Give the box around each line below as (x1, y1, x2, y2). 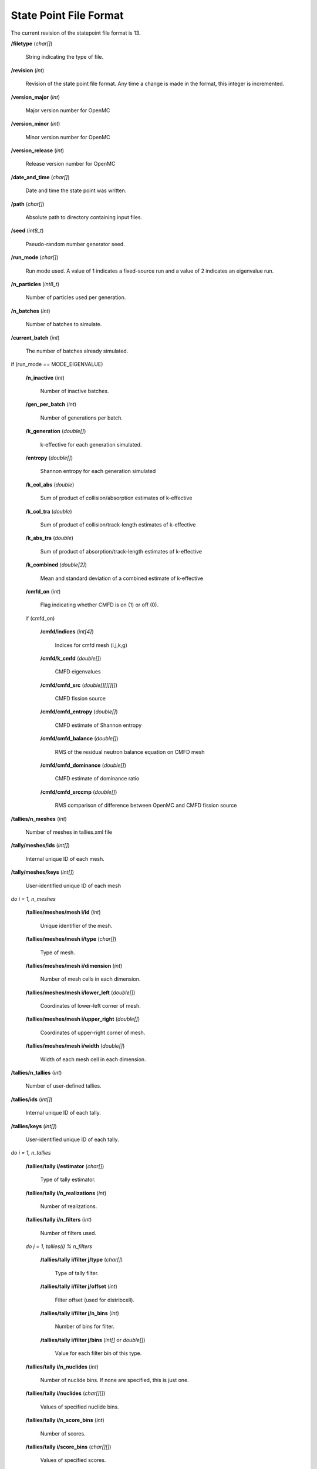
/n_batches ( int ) (11, 307, 50, 314)
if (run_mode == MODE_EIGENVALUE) (11, 361, 103, 368)
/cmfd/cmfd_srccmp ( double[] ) (40, 788, 117, 796)
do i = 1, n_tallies (11, 1149, 51, 1156)
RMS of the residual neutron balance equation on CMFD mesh (55, 748, 205, 755)
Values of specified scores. (40, 1457, 106, 1464)
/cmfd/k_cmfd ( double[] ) (40, 655, 102, 662)
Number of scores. (40, 1430, 86, 1437)
